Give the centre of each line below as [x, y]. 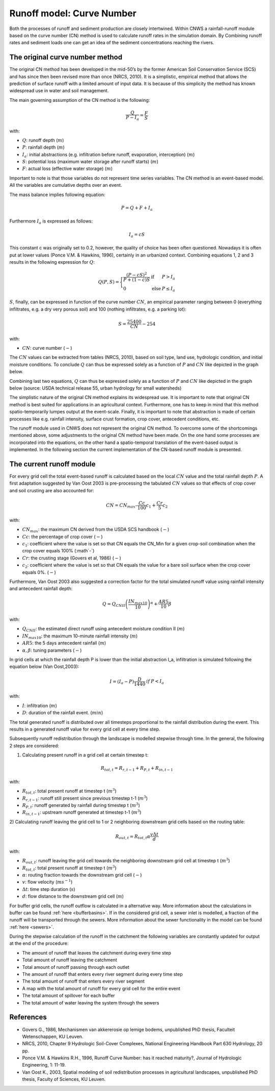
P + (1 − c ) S [136, 279]
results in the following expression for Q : [52, 262]
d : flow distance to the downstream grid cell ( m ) [73, 897]
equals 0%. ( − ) [39, 572]
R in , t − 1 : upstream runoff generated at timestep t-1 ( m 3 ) [82, 813]
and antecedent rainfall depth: [41, 589]
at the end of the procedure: [39, 943]
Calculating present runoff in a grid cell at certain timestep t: [85, 755]
